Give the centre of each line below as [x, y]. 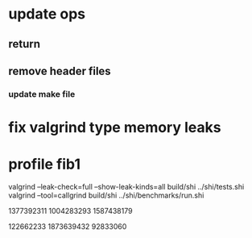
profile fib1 [45, 164]
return [25, 44]
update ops [47, 14]
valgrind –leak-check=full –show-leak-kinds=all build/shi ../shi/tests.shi [126, 187]
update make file [42, 94]
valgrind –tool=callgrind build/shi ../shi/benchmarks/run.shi [106, 195]
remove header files [60, 71]
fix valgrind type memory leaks [115, 128]
